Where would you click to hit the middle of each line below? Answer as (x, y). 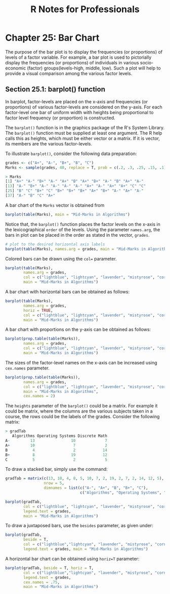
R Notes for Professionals (85, 9)
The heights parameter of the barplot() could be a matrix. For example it (81, 406)
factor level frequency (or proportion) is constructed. (60, 118)
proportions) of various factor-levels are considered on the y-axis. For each (84, 107)
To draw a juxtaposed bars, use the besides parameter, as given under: (79, 526)
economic (16, 68)
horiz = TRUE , (38, 310)
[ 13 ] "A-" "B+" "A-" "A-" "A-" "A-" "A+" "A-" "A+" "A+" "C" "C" (76, 186)
